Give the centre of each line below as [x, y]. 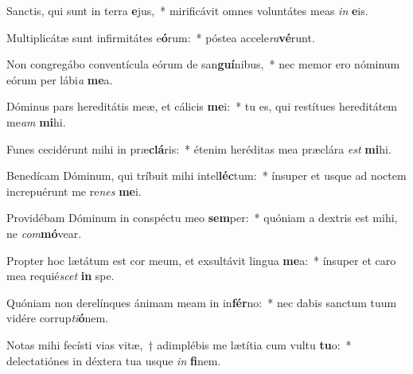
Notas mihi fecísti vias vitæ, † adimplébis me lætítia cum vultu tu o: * [179, 344]
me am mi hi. [36, 121]
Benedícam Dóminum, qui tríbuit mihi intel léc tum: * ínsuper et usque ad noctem [206, 175]
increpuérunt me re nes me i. [74, 191]
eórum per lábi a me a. [60, 79]
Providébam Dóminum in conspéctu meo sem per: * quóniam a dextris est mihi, [202, 218]
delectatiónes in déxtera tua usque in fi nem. [114, 360]
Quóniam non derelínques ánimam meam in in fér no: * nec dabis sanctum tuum [202, 302]
